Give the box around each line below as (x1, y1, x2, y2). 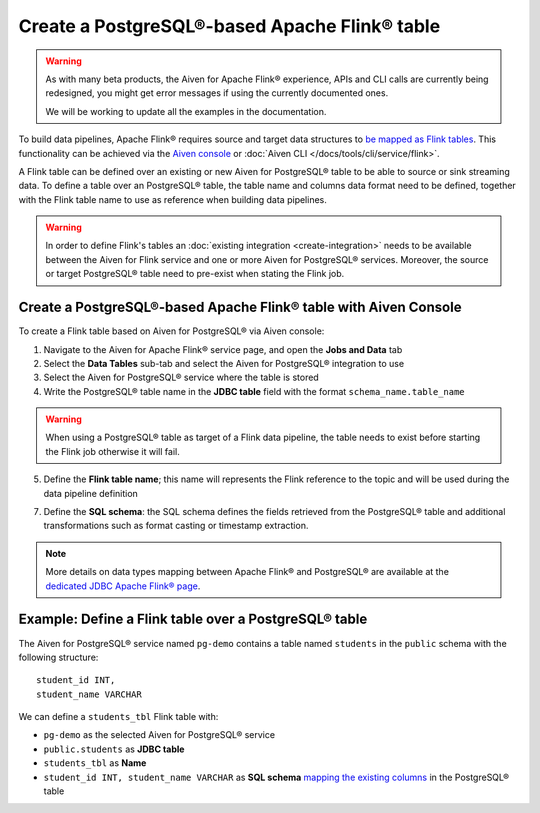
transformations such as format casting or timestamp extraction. (43, 520, 309, 532)
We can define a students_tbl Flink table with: (18, 711, 219, 723)
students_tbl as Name (43, 757, 147, 769)
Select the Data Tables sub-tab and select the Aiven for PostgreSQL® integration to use (43, 357, 405, 369)
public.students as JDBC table (43, 743, 185, 755)
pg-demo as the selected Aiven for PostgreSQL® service (43, 729, 275, 741)
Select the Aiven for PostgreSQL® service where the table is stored (43, 371, 319, 384)
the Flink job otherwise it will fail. (45, 445, 180, 457)
